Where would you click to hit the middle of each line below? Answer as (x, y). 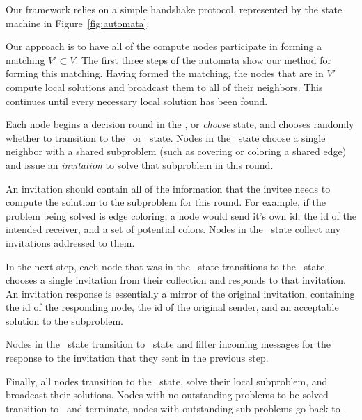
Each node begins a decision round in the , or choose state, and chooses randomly (180, 124)
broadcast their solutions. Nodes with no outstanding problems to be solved (167, 395)
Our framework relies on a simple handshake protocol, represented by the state (174, 9)
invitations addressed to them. (70, 242)
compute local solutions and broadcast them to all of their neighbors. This (164, 87)
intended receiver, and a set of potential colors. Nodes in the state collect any (173, 229)
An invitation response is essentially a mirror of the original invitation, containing (180, 293)
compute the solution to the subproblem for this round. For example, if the (166, 202)
